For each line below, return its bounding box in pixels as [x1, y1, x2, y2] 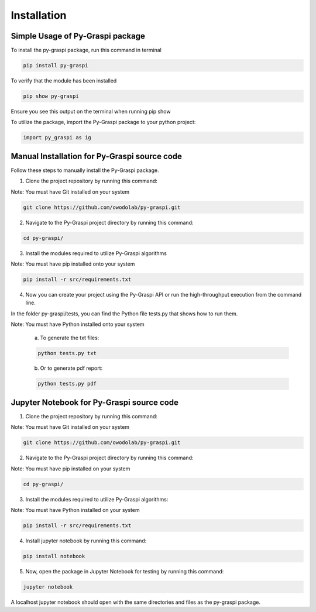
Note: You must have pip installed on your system [11, 465, 130, 472]
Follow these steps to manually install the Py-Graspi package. [11, 167, 159, 174]
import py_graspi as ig [23, 135, 92, 141]
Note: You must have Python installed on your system [11, 507, 140, 514]
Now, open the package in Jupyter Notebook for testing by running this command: [25, 568, 224, 575]
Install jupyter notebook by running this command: [25, 537, 147, 544]
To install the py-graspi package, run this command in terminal [11, 47, 162, 54]
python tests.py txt [37, 350, 97, 356]
